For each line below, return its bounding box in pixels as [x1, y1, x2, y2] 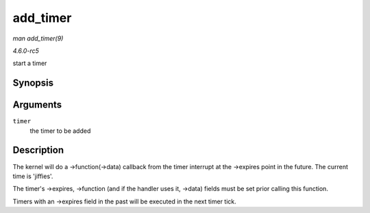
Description [12, 145, 64, 156]
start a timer [12, 59, 47, 68]
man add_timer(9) [12, 34, 64, 42]
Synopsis [12, 77, 54, 89]
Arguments [12, 99, 62, 111]
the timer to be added [29, 127, 91, 135]
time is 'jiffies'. [12, 172, 53, 180]
